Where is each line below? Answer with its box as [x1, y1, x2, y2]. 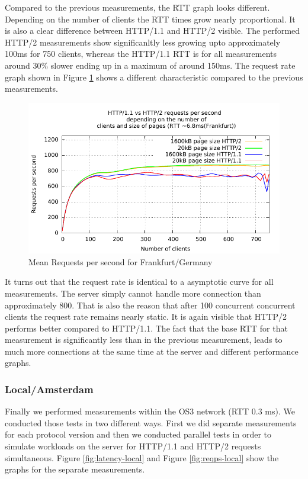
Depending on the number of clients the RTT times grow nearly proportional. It [5, 12, 296, 25]
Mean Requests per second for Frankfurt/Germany [28, 255, 213, 268]
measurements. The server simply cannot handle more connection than [5, 287, 261, 299]
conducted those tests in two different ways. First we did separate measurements [5, 416, 297, 429]
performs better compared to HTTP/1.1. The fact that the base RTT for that [5, 322, 288, 334]
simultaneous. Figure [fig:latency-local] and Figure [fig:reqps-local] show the [5, 451, 279, 464]
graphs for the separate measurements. [5, 463, 145, 475]
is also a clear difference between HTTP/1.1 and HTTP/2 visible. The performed [5, 24, 300, 37]
